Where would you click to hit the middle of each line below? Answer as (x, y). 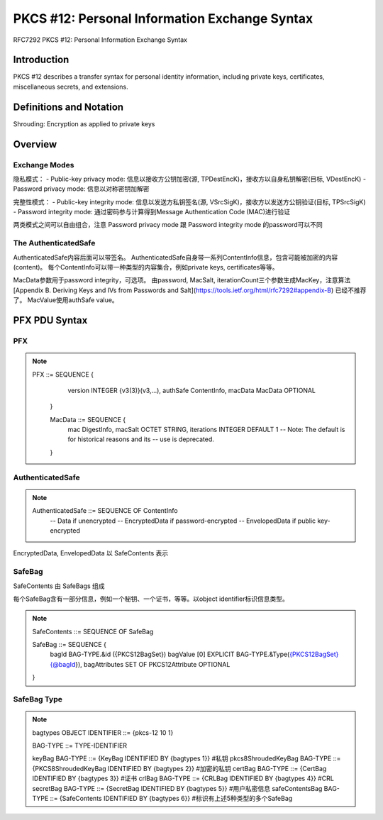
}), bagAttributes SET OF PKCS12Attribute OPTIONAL (152, 664)
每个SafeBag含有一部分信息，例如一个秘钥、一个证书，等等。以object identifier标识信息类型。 (151, 599)
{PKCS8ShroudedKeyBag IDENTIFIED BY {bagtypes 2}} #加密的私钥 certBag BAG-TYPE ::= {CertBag (179, 768)
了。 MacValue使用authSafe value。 (66, 300)
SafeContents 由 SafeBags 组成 (59, 586)
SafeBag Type (38, 699)
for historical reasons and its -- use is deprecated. (141, 439)
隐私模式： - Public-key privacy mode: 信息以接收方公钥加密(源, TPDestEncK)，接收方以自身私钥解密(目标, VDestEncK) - (190, 179)
